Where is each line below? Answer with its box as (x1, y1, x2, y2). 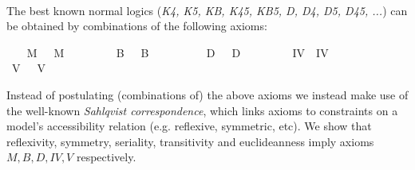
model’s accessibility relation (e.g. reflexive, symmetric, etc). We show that (6, 118, 372, 134)
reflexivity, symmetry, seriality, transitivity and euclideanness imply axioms (6, 133, 374, 149)
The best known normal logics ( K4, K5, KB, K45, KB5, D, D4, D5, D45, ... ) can (6, 2, 408, 18)
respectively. (76, 149, 136, 165)
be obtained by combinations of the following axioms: (6, 17, 267, 34)
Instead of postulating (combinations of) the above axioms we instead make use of (6, 86, 409, 102)
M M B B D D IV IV (26, 44, 329, 60)
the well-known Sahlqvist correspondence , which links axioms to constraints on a (6, 102, 398, 118)
